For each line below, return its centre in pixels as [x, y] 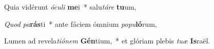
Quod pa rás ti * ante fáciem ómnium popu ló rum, [81, 23]
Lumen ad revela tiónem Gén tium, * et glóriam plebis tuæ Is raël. [107, 41]
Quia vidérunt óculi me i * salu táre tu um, [70, 7]
